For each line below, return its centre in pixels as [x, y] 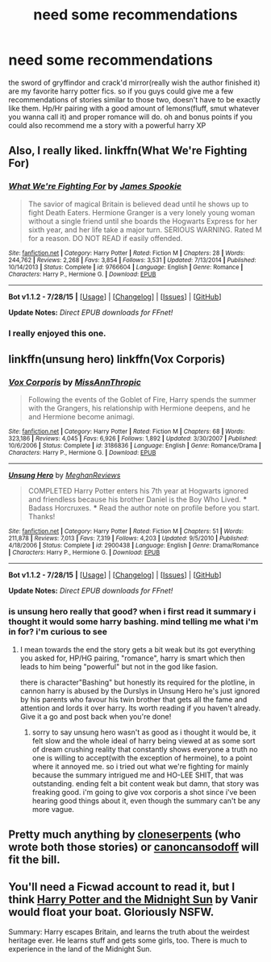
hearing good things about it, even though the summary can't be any [146, 801]
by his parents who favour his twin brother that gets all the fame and [133, 699]
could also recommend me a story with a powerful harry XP [107, 125]
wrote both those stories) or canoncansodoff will [134, 847]
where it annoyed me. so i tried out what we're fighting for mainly [140, 766]
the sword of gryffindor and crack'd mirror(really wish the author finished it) [134, 82]
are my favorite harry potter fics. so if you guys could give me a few [121, 91]
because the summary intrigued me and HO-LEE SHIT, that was [138, 775]
